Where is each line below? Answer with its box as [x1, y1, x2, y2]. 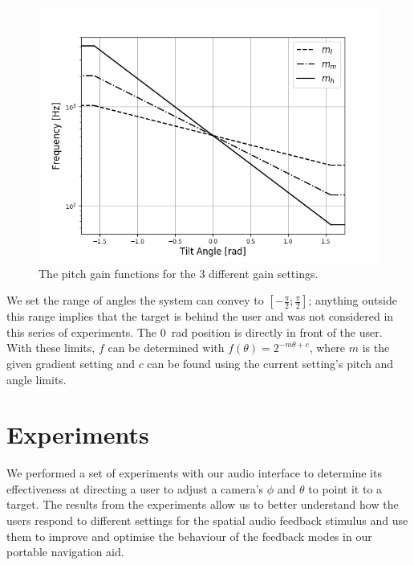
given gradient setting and [6, 354, 135, 371]
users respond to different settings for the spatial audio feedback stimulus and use [6, 512, 408, 529]
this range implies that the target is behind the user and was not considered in [6, 308, 394, 325]
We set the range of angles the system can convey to [6, 292, 264, 309]
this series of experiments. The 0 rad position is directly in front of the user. [6, 323, 383, 340]
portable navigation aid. [6, 543, 124, 560]
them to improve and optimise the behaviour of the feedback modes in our [6, 527, 372, 544]
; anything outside [308, 292, 397, 309]
